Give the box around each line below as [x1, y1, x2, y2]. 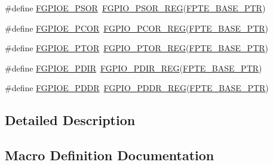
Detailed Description [5, 111, 136, 129]
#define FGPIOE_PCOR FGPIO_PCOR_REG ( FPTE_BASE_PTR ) [5, 21, 268, 34]
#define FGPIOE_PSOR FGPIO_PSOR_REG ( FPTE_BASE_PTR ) [5, 2, 266, 14]
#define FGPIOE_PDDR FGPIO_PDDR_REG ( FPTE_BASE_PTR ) [5, 82, 269, 94]
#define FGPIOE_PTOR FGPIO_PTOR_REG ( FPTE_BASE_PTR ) [5, 42, 268, 54]
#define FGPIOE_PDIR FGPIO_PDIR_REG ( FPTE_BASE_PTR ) [5, 61, 262, 74]
